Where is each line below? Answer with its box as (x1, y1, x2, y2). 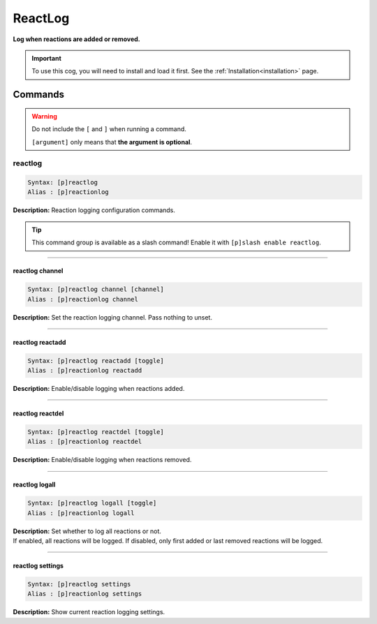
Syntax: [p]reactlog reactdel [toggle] (27, 428, 164, 436)
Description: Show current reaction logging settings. (13, 608, 165, 616)
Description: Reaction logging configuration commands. (13, 206, 176, 214)
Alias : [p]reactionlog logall (27, 509, 135, 517)
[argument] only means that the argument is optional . (31, 138, 192, 146)
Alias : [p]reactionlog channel (27, 295, 139, 303)
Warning (31, 112, 57, 120)
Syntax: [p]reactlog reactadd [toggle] (27, 357, 164, 364)
